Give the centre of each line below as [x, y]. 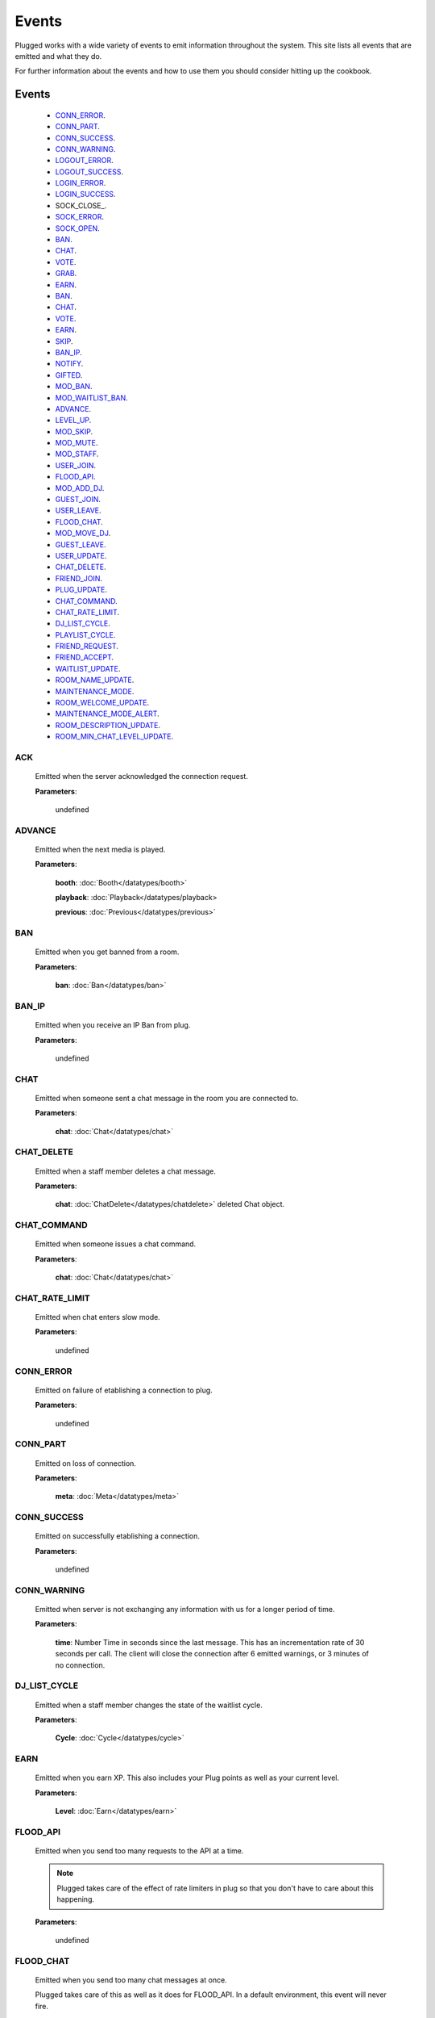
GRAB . [66, 274]
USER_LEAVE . [78, 511]
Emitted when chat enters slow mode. [97, 1317]
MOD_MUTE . [77, 443]
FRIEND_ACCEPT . [85, 657]
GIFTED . [69, 375]
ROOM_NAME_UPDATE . [95, 680]
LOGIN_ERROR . [81, 183]
